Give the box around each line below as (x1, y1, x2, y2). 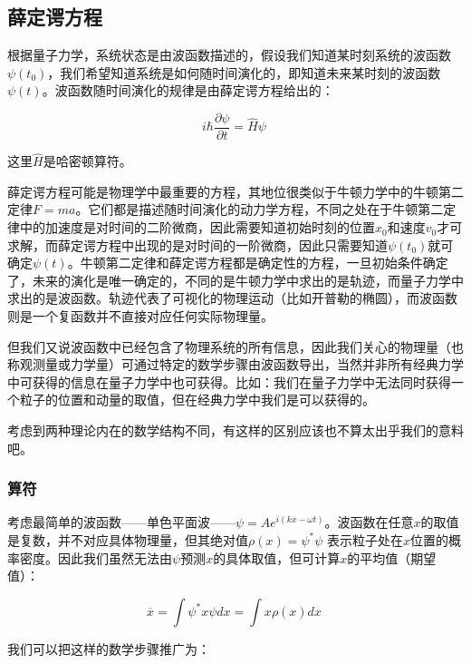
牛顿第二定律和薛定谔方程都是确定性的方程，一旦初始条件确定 (80, 253, 448, 272)
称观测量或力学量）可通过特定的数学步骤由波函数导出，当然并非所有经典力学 (7, 355, 464, 374)
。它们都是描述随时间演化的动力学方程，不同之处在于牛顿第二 (75, 200, 444, 219)
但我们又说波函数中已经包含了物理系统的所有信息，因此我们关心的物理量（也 (7, 337, 464, 356)
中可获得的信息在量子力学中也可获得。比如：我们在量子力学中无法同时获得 (7, 372, 451, 391)
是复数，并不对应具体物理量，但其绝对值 (7, 530, 248, 549)
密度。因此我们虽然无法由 (19, 548, 172, 567)
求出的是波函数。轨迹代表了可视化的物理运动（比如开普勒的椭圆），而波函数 (7, 288, 457, 308)
